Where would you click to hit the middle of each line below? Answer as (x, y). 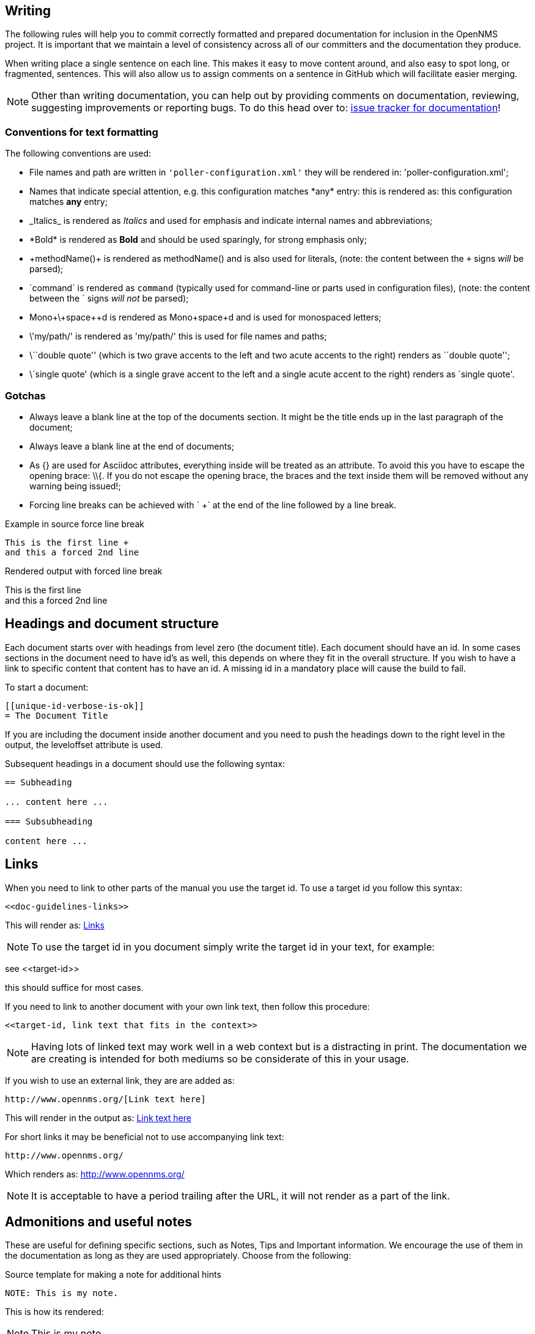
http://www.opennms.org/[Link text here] (105, 1099)
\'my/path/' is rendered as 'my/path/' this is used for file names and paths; (178, 336)
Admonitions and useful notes (98, 1222)
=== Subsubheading (49, 821)
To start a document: (47, 687)
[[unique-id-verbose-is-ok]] (75, 706)
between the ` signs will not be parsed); (109, 298)
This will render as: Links (55, 925)
